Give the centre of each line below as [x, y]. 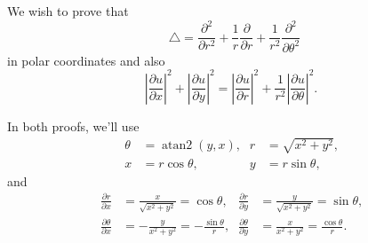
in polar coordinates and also [86, 60]
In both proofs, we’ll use [73, 125]
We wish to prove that [68, 11]
